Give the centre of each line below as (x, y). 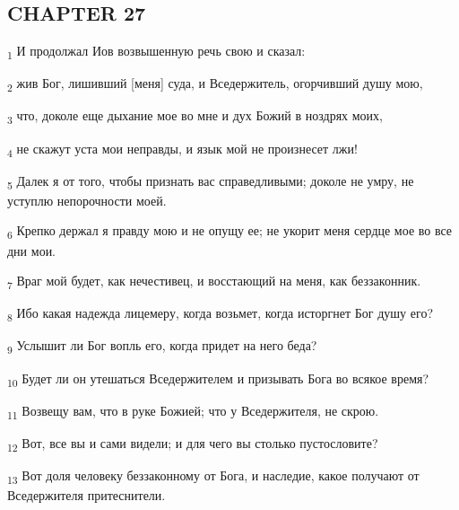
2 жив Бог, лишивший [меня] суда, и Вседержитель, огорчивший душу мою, (215, 84)
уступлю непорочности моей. (87, 200)
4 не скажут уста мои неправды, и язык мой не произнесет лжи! (182, 149)
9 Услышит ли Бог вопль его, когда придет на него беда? (162, 347)
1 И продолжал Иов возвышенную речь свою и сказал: (156, 52)
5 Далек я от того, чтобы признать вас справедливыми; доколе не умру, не (211, 181)
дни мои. (32, 250)
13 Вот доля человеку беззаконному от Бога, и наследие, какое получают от (213, 476)
